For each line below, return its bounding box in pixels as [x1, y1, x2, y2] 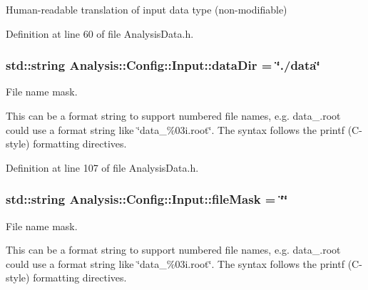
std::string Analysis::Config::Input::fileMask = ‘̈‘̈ [6, 190, 288, 208]
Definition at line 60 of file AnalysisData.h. [6, 26, 194, 41]
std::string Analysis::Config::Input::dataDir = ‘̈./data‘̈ [6, 56, 320, 74]
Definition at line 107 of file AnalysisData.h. [6, 160, 199, 175]
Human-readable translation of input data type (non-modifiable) [6, 2, 287, 16]
